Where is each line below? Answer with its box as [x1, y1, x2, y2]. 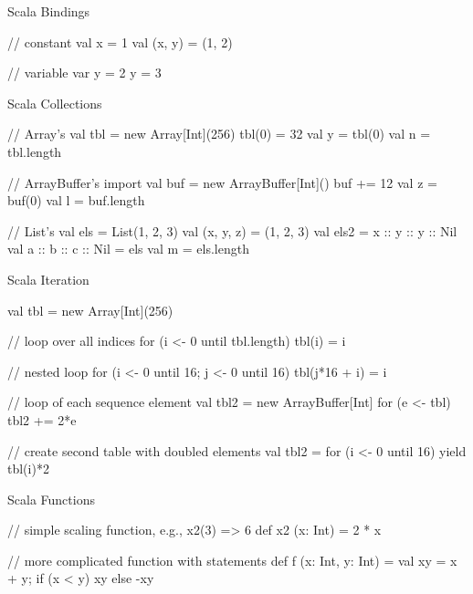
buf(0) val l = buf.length [7, 191, 145, 210]
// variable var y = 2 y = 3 [7, 63, 162, 82]
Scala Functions [7, 489, 95, 508]
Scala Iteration [7, 269, 89, 288]
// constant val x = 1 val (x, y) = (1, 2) [7, 32, 233, 51]
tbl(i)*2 [7, 459, 49, 478]
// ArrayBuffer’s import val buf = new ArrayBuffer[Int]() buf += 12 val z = [7, 172, 437, 192]
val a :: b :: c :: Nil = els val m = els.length [7, 239, 249, 258]
